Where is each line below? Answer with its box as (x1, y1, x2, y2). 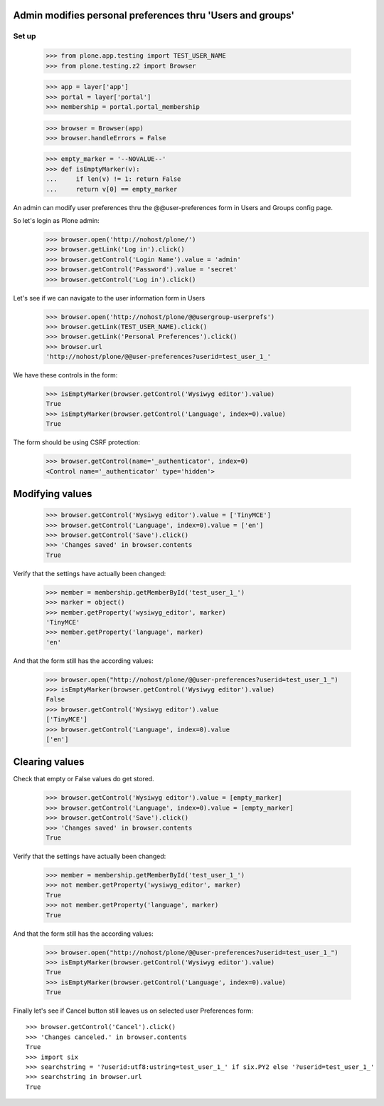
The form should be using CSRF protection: (13, 438, 140, 447)
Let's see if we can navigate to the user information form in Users (13, 293, 206, 302)
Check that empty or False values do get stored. (13, 775, 154, 783)
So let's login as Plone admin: (13, 216, 100, 225)
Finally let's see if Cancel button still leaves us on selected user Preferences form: (13, 1006, 254, 1015)
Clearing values (13, 756, 85, 768)
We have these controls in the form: (13, 371, 118, 380)
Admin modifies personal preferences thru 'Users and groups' (13, 9, 295, 21)
